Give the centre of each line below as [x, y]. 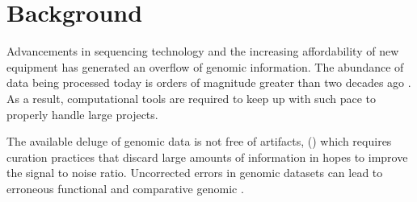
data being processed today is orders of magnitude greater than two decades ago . [209, 82]
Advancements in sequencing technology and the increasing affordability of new [203, 51]
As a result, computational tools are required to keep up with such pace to [192, 98]
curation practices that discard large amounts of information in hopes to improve [207, 157]
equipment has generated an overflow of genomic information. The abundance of [205, 66]
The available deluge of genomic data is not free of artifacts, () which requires [199, 141]
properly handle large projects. [82, 114]
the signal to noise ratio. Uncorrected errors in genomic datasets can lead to [195, 173]
